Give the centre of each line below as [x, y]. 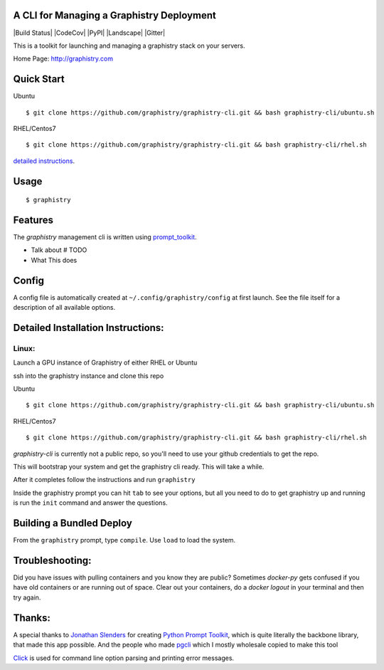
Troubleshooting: [52, 560]
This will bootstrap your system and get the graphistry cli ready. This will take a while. [139, 467]
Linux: [24, 348]
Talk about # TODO [59, 250]
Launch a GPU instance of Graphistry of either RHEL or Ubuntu [105, 362]
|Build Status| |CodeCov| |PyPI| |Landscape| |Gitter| [89, 33]
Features [33, 220]
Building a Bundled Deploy [73, 523]
